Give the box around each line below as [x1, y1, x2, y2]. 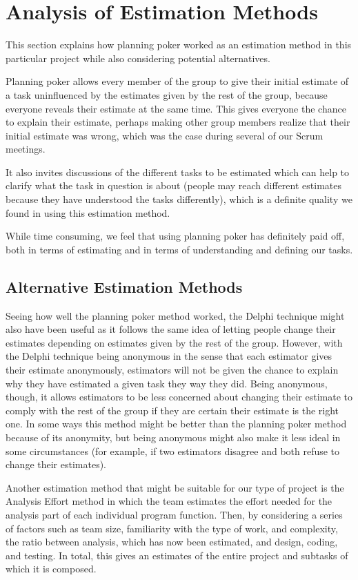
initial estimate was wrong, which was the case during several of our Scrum [6, 128, 324, 142]
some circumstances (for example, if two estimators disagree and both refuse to [6, 443, 340, 458]
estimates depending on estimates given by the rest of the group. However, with [6, 335, 343, 349]
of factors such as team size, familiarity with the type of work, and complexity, [6, 521, 338, 535]
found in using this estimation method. [6, 205, 170, 220]
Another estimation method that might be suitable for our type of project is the [6, 480, 344, 494]
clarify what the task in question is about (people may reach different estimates [6, 178, 341, 193]
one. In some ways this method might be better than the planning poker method [6, 416, 347, 431]
